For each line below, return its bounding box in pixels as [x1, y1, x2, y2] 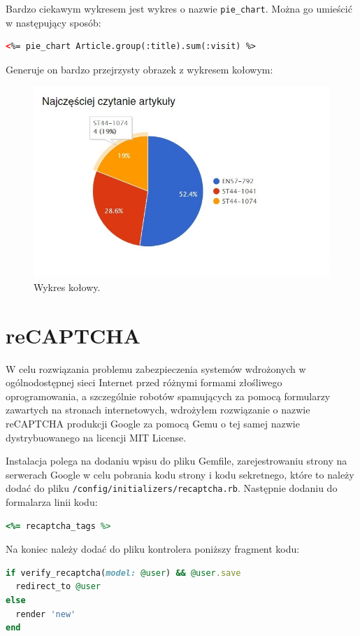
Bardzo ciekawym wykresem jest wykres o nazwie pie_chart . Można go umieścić [6, 1, 352, 15]
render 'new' [15, 609, 76, 619]
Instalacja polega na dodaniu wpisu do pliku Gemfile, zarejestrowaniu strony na [6, 453, 347, 468]
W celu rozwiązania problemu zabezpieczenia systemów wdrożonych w [6, 361, 306, 376]
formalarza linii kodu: [6, 495, 98, 509]
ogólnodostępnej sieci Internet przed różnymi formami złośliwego [6, 375, 282, 390]
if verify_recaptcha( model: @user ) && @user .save [6, 567, 241, 578]
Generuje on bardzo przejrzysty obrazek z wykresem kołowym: [6, 62, 273, 76]
